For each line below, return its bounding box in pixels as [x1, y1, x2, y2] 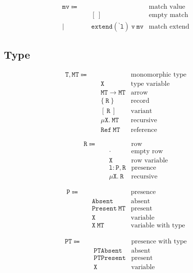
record [131, 97, 149, 105]
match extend [148, 23, 190, 31]
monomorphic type [131, 71, 187, 79]
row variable [131, 157, 168, 164]
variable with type [131, 222, 185, 229]
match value [148, 3, 185, 11]
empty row [131, 147, 163, 155]
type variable [131, 80, 170, 88]
